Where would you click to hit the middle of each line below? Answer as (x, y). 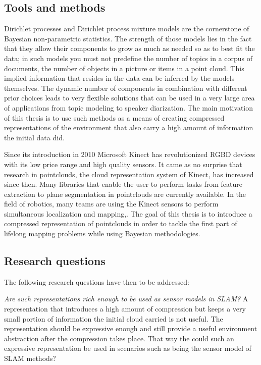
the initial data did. (34, 137)
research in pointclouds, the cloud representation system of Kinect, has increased (129, 174)
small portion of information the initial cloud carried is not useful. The (114, 318)
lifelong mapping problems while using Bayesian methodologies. (102, 233)
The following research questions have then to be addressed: (97, 281)
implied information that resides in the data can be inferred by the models (119, 78)
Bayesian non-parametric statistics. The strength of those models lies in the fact (128, 38)
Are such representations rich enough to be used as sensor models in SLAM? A (126, 299)
